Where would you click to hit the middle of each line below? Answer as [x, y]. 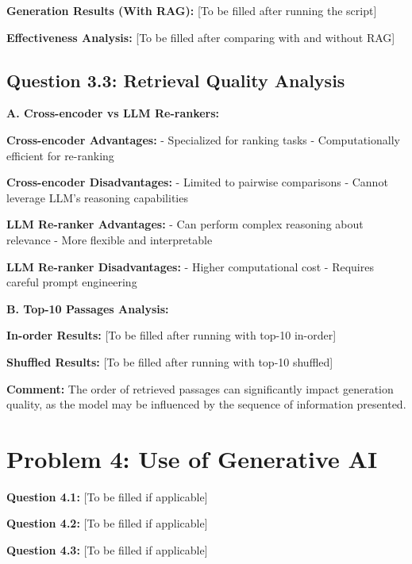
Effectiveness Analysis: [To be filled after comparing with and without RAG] [201, 37]
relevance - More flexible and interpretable [110, 239]
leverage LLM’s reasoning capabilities [97, 197]
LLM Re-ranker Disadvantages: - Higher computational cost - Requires [190, 266]
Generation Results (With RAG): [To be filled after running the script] [192, 10]
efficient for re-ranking [60, 155]
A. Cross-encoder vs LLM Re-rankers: [113, 113]
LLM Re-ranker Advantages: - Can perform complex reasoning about [185, 224]
